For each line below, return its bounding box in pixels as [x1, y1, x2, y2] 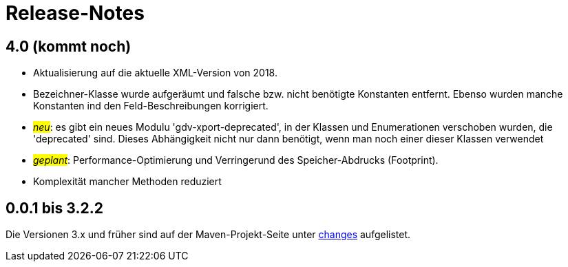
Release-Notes [6, 1, 145, 25]
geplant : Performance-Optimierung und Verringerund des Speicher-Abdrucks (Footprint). [33, 154, 439, 167]
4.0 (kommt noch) [6, 37, 132, 55]
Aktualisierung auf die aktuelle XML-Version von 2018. [33, 67, 277, 79]
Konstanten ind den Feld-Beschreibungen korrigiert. [33, 100, 269, 112]
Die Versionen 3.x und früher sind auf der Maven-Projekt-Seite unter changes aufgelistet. [6, 228, 411, 241]
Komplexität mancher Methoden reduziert [33, 175, 222, 188]
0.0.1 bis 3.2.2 [6, 199, 103, 217]
